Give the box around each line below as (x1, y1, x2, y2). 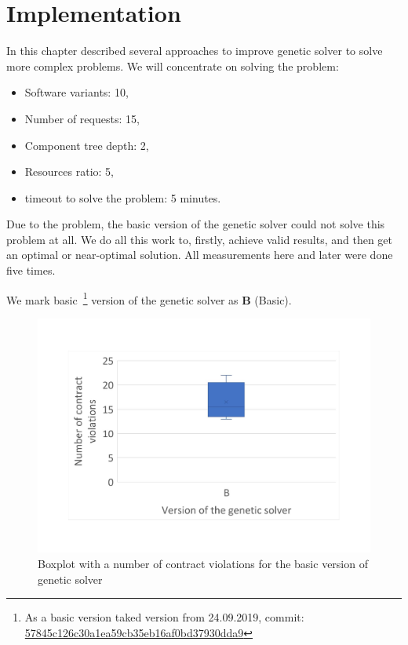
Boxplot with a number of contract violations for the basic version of (38, 556, 368, 572)
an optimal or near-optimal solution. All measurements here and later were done (6, 246, 393, 263)
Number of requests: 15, (24, 110, 140, 126)
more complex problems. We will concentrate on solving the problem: (6, 57, 339, 74)
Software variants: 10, (24, 84, 129, 100)
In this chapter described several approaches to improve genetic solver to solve (6, 42, 383, 59)
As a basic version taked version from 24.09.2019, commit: (24, 609, 304, 625)
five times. (6, 262, 56, 279)
